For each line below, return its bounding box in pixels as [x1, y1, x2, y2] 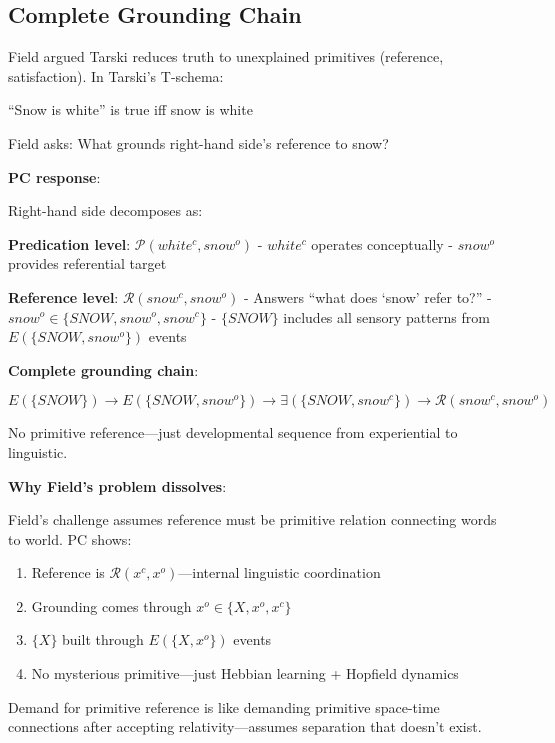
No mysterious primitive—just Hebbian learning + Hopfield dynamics [31, 663, 459, 684]
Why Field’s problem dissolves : [8, 475, 227, 496]
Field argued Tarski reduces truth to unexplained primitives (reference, [8, 46, 444, 67]
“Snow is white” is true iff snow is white [8, 99, 253, 120]
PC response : [8, 166, 101, 187]
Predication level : [8, 233, 131, 254]
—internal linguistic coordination [178, 562, 381, 583]
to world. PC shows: [8, 528, 132, 549]
